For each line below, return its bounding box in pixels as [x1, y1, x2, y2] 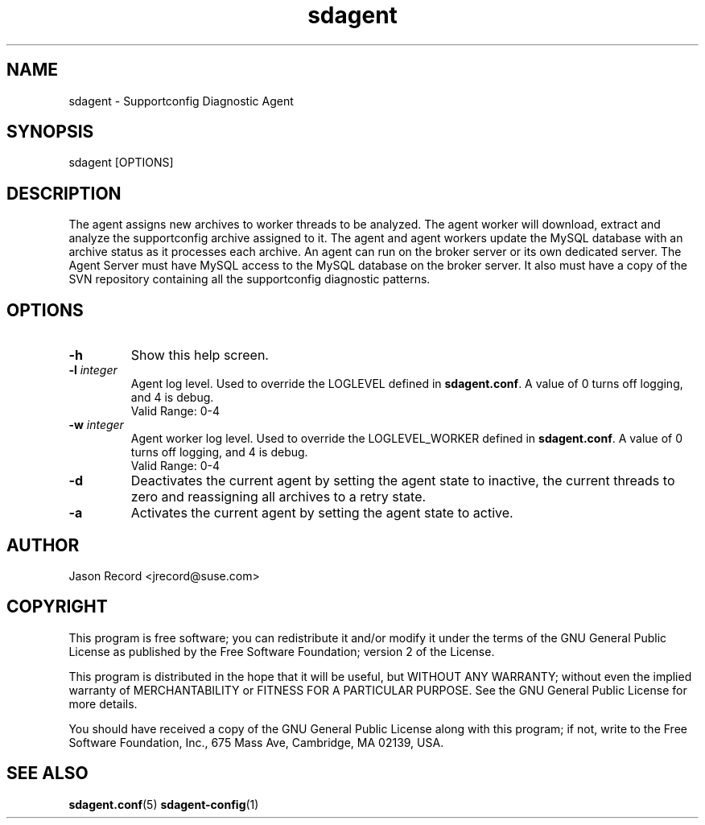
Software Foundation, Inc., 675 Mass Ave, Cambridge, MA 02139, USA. [68, 735, 444, 749]
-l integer [68, 363, 117, 377]
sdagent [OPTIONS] [68, 155, 174, 170]
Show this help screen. [130, 347, 269, 364]
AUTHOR [6, 534, 80, 555]
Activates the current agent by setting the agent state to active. [130, 505, 513, 522]
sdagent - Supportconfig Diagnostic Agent [68, 93, 294, 108]
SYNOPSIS [6, 122, 94, 142]
